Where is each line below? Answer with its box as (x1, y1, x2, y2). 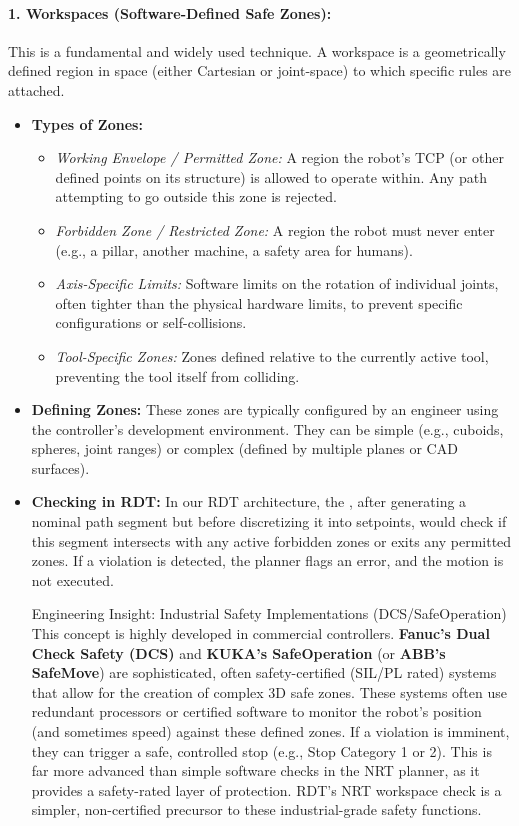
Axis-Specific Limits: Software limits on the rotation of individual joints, (55, 273, 499, 294)
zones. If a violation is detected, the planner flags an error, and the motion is (31, 550, 504, 571)
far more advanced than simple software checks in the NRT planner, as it (31, 760, 480, 781)
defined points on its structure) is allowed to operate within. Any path (55, 166, 487, 187)
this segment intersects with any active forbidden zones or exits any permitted (31, 530, 512, 551)
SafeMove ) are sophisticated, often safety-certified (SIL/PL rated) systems (31, 662, 497, 683)
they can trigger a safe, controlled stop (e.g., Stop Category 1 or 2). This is (31, 740, 492, 761)
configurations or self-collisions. (55, 312, 247, 333)
